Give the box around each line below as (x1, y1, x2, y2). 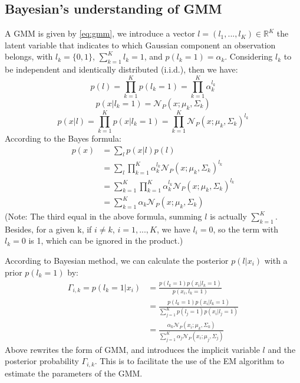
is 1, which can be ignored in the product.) (28, 234, 183, 247)
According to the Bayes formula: (5, 132, 121, 145)
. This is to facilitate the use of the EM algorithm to (94, 355, 285, 367)
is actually (210, 210, 247, 222)
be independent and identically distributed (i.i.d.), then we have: (5, 63, 238, 76)
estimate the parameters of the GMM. (5, 366, 143, 379)
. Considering (225, 50, 273, 63)
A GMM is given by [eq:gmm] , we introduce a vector (5, 27, 195, 40)
